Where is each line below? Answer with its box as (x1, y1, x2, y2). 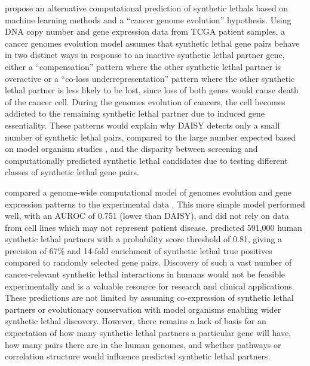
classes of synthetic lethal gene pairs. (5, 166, 139, 178)
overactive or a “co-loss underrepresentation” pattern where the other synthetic (5, 72, 295, 84)
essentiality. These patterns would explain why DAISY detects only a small (5, 118, 280, 131)
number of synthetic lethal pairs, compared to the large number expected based (5, 130, 296, 143)
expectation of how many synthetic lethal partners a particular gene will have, (5, 327, 291, 339)
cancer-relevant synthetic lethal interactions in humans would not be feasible (5, 268, 286, 280)
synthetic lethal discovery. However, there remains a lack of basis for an (5, 315, 266, 327)
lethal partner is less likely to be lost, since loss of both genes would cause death (5, 84, 299, 96)
